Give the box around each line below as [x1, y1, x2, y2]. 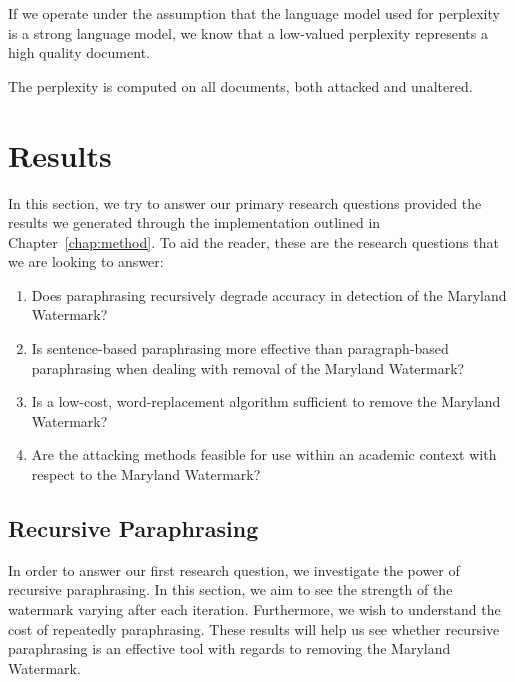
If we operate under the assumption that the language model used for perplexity [8, 3, 500, 23]
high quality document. [8, 42, 150, 63]
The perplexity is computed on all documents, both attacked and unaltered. [8, 75, 473, 96]
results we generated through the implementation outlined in [8, 212, 381, 233]
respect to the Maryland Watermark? [31, 464, 261, 485]
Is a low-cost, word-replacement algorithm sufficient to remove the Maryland [31, 391, 501, 412]
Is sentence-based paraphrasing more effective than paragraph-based [31, 338, 449, 359]
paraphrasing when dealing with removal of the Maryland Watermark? [31, 357, 465, 378]
